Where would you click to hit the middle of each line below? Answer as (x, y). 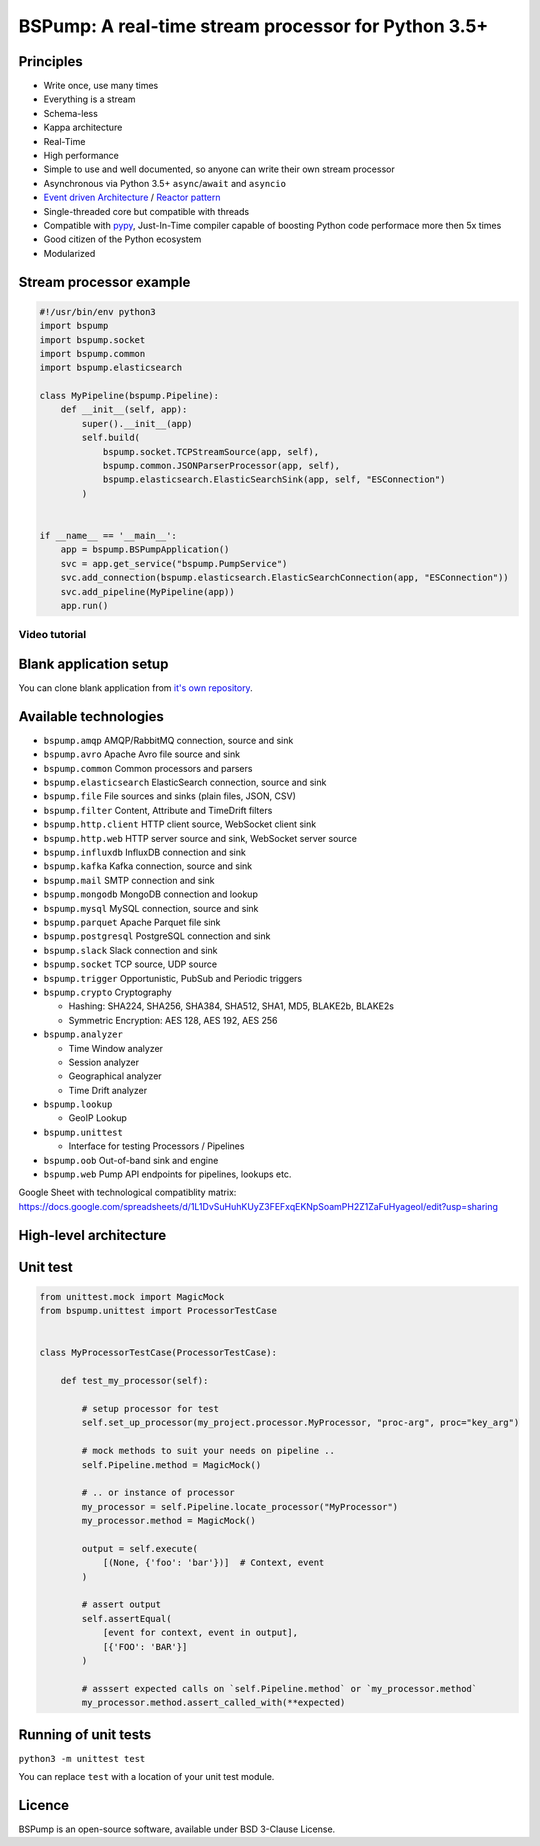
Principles (51, 61)
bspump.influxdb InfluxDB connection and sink (145, 852)
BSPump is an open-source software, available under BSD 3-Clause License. (177, 1829)
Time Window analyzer (116, 1048)
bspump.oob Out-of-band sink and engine (131, 1160)
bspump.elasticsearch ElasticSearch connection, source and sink (185, 782)
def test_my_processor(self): (134, 1381)
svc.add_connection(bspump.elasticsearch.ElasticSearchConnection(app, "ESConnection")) (284, 578)
